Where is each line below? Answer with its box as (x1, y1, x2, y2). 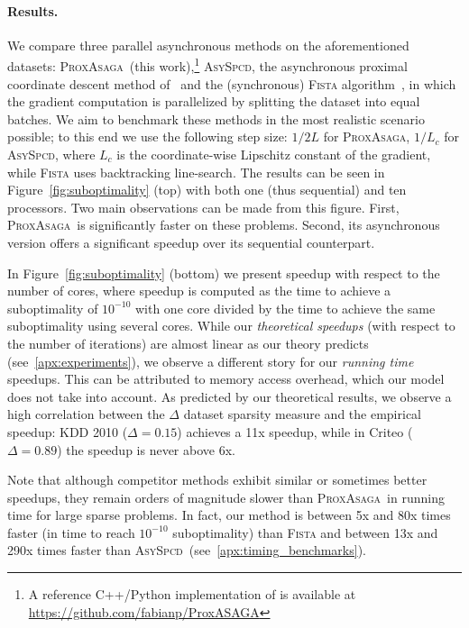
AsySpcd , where (7, 145, 96, 164)
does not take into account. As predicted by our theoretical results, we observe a (7, 387, 452, 405)
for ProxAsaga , (323, 127, 410, 146)
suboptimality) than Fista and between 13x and (172, 523, 438, 542)
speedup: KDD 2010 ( (7, 422, 128, 441)
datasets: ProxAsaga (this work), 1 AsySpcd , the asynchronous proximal (7, 54, 408, 76)
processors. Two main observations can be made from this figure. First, (7, 197, 400, 216)
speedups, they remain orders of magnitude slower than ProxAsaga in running (7, 487, 445, 506)
